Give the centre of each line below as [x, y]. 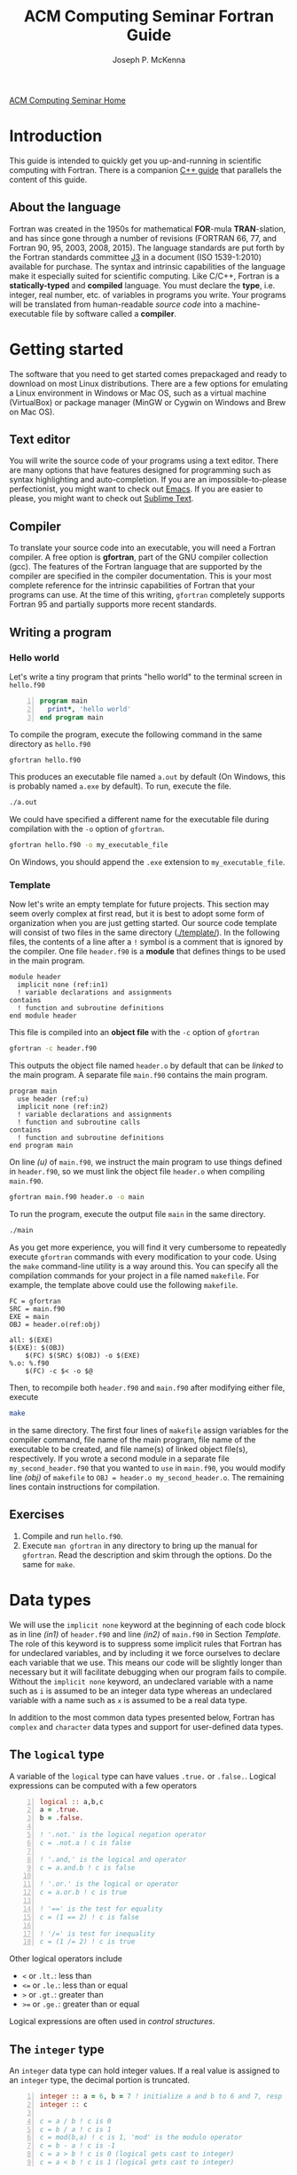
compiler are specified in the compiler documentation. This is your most [141, 576]
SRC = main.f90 [37, 1309]
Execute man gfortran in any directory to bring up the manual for [140, 1545]
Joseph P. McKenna [149, 59]
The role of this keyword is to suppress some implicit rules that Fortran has [145, 1644]
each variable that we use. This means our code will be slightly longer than [146, 1662]
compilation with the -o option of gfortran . [87, 829]
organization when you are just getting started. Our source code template [143, 923]
